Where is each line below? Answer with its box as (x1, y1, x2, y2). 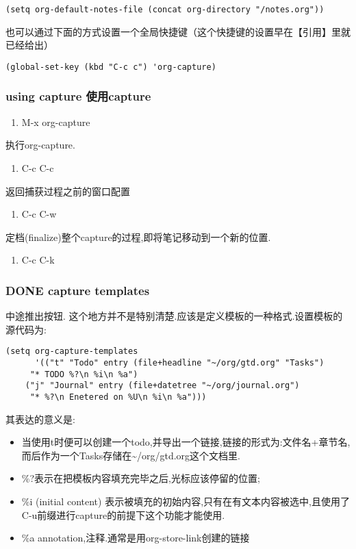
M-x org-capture (21, 114, 90, 129)
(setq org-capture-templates (5, 346, 138, 357)
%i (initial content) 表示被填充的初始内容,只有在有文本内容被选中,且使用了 (21, 494, 350, 508)
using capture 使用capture (5, 88, 151, 105)
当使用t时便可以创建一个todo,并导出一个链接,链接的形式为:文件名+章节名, (21, 435, 351, 449)
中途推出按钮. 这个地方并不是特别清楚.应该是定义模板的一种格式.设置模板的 (5, 309, 343, 323)
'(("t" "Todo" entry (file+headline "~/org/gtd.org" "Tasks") (34, 357, 325, 368)
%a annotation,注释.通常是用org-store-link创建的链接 (21, 531, 250, 545)
